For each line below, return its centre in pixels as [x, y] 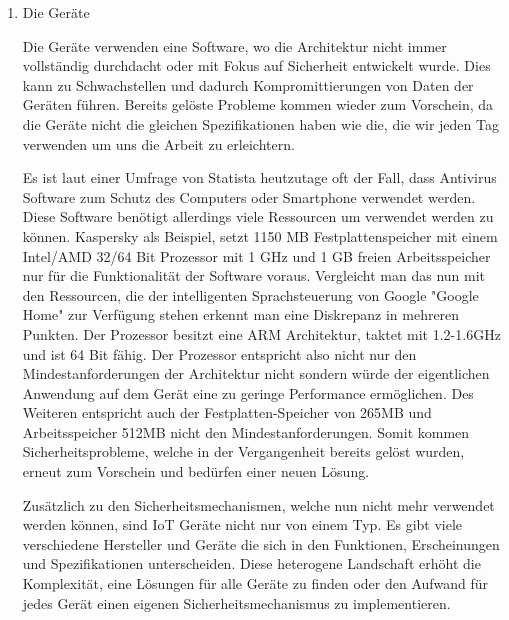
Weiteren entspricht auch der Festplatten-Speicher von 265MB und [227, 412]
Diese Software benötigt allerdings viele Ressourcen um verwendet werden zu [258, 216]
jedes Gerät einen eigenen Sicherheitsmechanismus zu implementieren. [236, 602]
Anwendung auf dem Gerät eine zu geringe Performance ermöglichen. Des [248, 392]
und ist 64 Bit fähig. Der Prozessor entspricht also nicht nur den [219, 353]
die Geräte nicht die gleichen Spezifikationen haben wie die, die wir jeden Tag [260, 123]
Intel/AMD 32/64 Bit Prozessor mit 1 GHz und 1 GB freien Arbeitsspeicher [256, 255]
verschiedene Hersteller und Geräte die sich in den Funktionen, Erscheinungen [261, 543]
